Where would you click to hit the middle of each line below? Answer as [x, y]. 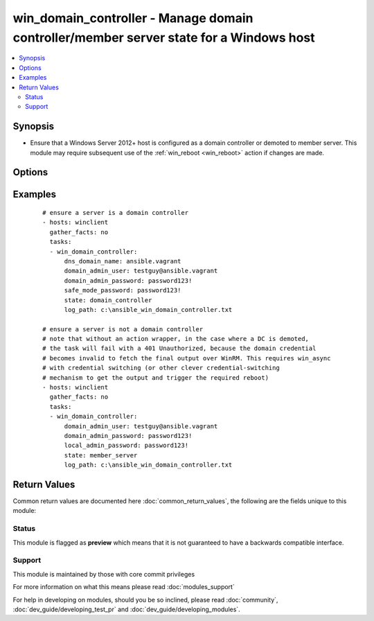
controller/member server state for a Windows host [164, 37]
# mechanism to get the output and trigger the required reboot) [156, 377]
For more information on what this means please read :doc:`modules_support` [124, 587]
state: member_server [101, 455]
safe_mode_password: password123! [123, 290]
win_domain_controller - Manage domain [133, 18]
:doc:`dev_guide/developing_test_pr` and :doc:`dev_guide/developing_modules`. [126, 609]
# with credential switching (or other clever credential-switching [161, 368]
